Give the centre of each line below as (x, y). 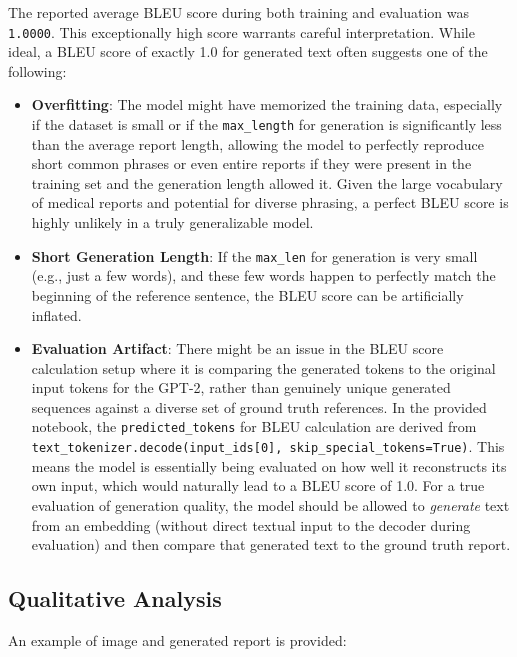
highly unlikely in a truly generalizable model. (172, 222)
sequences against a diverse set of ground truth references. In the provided (259, 406)
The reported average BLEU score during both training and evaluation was (239, 12)
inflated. (56, 314)
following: (37, 70)
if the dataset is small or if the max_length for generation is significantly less (266, 124)
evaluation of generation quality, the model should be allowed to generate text (270, 504)
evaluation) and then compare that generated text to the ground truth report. (271, 544)
